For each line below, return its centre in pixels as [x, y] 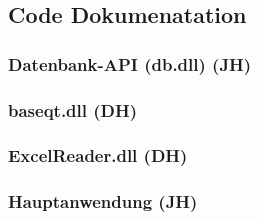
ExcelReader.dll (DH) [98, 155]
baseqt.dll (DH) [73, 109]
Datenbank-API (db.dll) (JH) [130, 63]
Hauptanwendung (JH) [103, 201]
